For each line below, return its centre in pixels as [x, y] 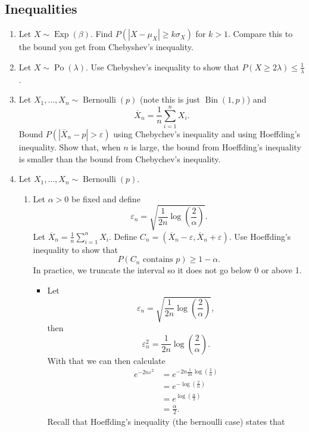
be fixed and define [106, 198]
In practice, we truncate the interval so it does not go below [142, 270]
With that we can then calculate [106, 360]
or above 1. [281, 270]
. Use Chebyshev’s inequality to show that [162, 67]
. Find [102, 34]
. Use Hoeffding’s [260, 236]
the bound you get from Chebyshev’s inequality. [106, 47]
